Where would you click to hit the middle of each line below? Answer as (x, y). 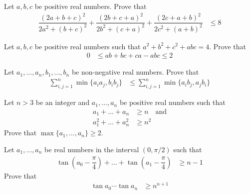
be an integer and (63, 102)
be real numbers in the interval (92, 149)
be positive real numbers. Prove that (91, 6)
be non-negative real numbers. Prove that (135, 72)
